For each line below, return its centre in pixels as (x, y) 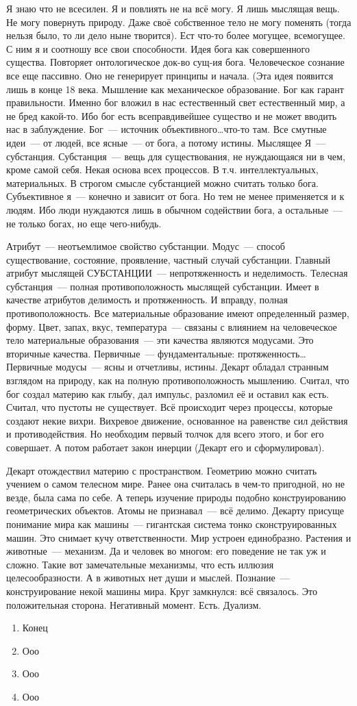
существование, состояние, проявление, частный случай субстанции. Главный (168, 259)
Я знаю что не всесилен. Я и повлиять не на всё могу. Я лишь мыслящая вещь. (173, 8)
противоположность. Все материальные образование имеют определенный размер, (178, 313)
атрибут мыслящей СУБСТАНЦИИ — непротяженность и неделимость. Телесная (177, 273)
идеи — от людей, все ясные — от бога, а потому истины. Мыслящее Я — (166, 142)
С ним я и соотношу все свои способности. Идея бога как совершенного (158, 48)
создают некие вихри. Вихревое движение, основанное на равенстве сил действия (177, 420)
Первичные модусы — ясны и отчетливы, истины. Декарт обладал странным (168, 367)
